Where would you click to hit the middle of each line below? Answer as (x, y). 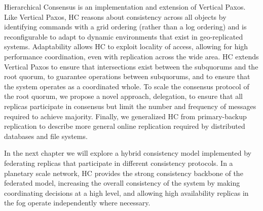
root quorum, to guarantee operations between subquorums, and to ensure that (127, 76)
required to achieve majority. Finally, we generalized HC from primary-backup (125, 116)
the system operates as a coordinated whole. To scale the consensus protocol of (127, 86)
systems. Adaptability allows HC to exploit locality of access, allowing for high (126, 46)
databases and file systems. (46, 136)
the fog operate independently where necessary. (77, 203)
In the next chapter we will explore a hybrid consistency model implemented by (128, 153)
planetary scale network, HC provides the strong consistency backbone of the (124, 173)
